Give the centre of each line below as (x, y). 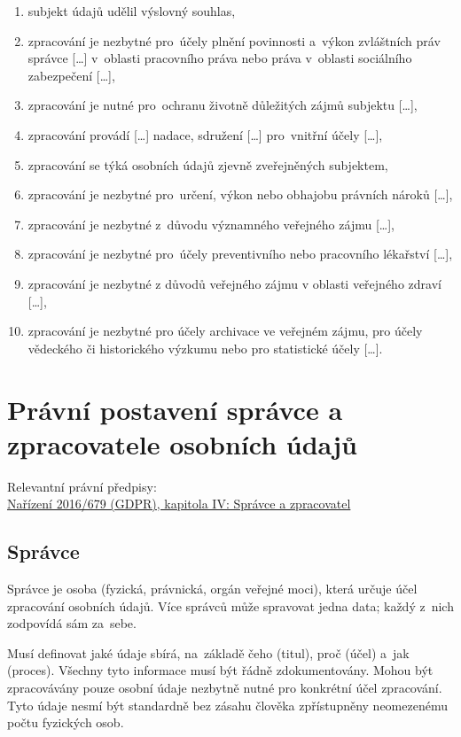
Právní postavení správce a (175, 409)
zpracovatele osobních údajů (182, 443)
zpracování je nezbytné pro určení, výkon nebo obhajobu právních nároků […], (240, 194)
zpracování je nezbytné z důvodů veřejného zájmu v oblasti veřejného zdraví (234, 283)
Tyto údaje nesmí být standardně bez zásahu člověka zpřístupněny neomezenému (227, 705)
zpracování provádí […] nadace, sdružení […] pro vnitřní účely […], (205, 134)
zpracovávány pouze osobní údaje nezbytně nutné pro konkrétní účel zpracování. (225, 687)
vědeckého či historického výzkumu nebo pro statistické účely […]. (205, 348)
